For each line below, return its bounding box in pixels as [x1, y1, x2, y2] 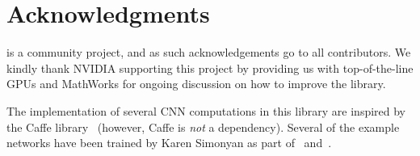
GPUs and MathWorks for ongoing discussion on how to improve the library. [6, 75, 386, 92]
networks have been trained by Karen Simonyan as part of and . [6, 134, 332, 151]
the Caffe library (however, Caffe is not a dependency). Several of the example [6, 118, 400, 135]
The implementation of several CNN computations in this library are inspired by [6, 102, 406, 119]
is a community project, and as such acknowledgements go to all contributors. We [6, 44, 411, 61]
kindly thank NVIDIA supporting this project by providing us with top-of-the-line [6, 59, 414, 76]
